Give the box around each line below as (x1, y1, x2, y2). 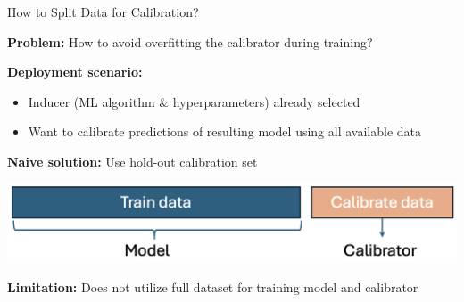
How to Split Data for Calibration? (7, 3, 199, 20)
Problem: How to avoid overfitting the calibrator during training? (7, 32, 373, 51)
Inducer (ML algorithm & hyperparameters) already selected (28, 92, 360, 110)
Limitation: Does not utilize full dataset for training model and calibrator (7, 278, 418, 297)
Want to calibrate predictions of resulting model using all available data (28, 122, 422, 141)
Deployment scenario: (7, 62, 143, 81)
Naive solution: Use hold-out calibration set (7, 151, 258, 170)
